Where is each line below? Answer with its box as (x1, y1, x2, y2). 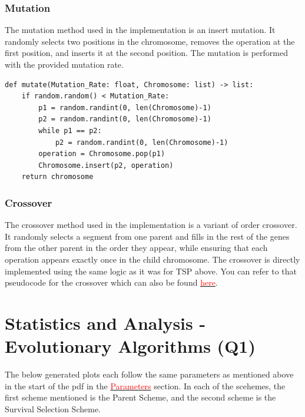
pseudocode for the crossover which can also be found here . (5, 276, 218, 289)
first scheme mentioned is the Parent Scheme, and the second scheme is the (5, 391, 276, 403)
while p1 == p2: (38, 126, 102, 135)
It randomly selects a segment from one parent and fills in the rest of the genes (5, 230, 290, 242)
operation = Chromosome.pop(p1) (38, 150, 165, 158)
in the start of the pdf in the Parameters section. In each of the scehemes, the (5, 379, 286, 392)
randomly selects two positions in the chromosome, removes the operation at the (5, 35, 295, 47)
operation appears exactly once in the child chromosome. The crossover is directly (5, 253, 300, 265)
